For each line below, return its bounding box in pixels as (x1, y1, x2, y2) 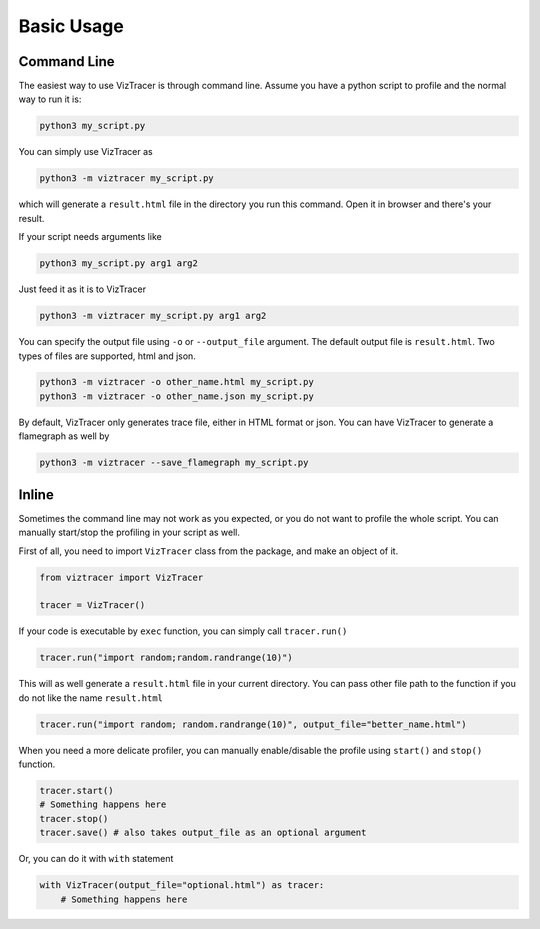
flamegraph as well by (18, 430, 110, 442)
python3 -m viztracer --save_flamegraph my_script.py (39, 457, 309, 469)
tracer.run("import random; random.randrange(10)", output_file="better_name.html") (39, 718, 467, 730)
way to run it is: (18, 93, 82, 105)
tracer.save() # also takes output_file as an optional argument (39, 827, 367, 839)
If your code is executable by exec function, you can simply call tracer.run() (18, 625, 348, 637)
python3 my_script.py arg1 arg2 (39, 258, 199, 269)
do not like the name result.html (18, 691, 164, 704)
